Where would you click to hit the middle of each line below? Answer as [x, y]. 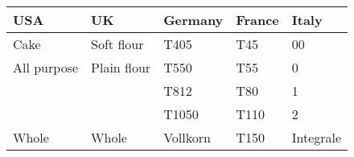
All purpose [46, 67]
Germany [193, 20]
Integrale [317, 137]
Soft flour [117, 44]
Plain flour [121, 67]
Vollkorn [187, 137]
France [257, 20]
